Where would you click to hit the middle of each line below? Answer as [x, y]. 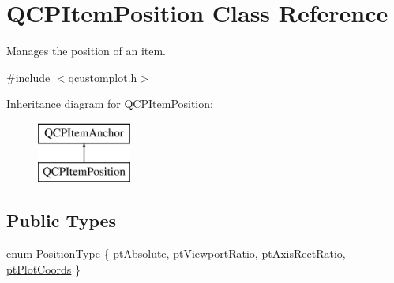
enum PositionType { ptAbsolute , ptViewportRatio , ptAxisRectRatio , [176, 253]
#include [28, 77]
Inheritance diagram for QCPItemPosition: [110, 104]
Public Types [62, 220]
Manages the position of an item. [86, 51]
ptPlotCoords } [44, 268]
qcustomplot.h [103, 77]
